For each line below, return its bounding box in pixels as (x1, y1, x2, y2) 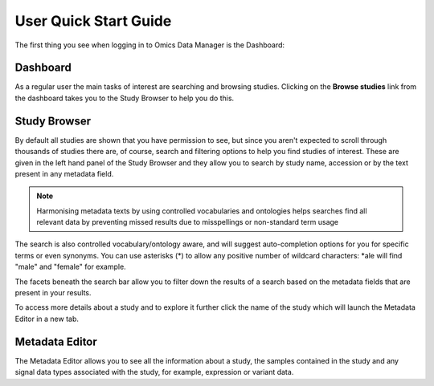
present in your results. (14, 288, 92, 298)
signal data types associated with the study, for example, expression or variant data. (14, 368, 294, 377)
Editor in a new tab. (14, 314, 80, 323)
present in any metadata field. (14, 169, 114, 178)
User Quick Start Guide (14, 12, 172, 30)
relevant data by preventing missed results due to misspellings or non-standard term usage (36, 217, 339, 227)
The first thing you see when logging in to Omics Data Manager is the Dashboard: (14, 40, 285, 50)
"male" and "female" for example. (14, 262, 126, 272)
